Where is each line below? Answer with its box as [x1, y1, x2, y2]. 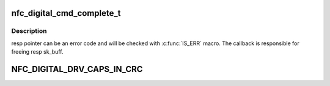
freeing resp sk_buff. [11, 48, 64, 56]
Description [11, 27, 47, 35]
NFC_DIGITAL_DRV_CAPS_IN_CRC [11, 64, 143, 74]
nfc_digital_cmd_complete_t [11, 8, 121, 18]
